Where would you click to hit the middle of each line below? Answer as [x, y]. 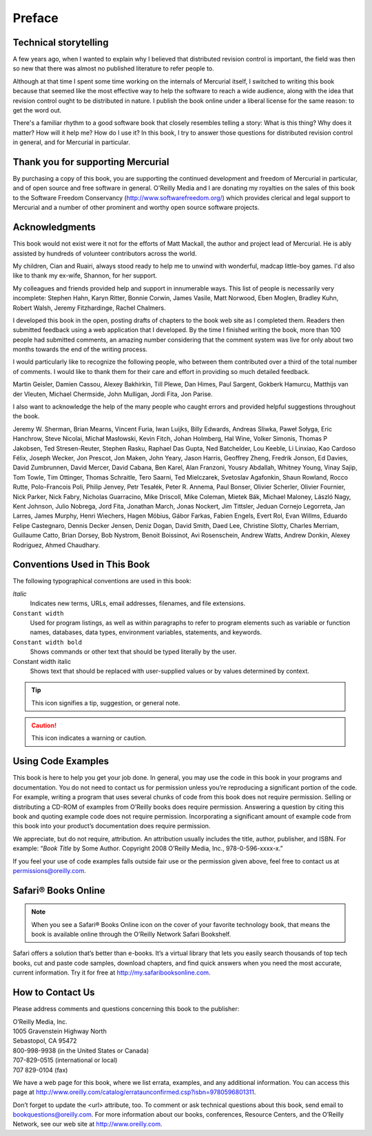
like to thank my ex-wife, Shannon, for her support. [85, 275]
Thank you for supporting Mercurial [91, 162]
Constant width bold [48, 642]
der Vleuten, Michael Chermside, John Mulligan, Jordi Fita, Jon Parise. [113, 394]
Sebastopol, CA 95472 [45, 1041]
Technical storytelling [61, 42]
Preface [35, 18]
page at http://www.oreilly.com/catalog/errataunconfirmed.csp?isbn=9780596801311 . [134, 1092]
